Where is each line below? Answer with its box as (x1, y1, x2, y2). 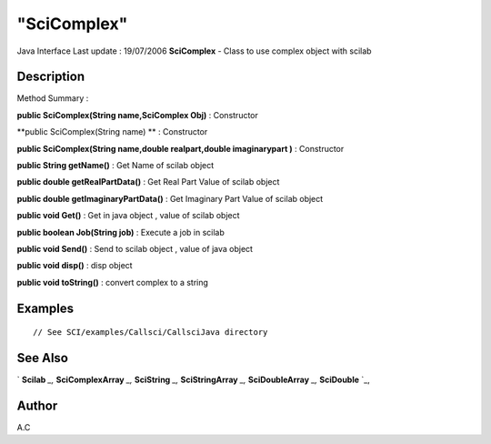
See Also (16, 350, 68, 366)
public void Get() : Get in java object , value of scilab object (16, 210, 240, 221)
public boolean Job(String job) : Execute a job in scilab (16, 227, 225, 237)
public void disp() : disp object (16, 260, 133, 271)
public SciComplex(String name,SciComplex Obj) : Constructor (16, 109, 259, 120)
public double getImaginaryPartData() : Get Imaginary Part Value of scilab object (16, 193, 324, 204)
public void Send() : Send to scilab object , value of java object (16, 243, 254, 254)
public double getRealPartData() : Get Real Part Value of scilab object (16, 177, 280, 187)
